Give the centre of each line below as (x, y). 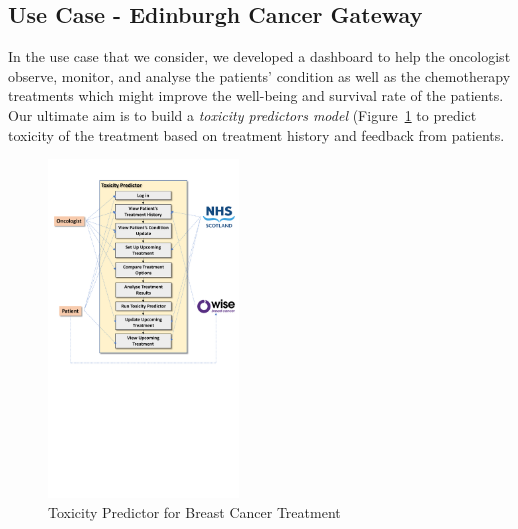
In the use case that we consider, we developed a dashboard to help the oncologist (259, 56)
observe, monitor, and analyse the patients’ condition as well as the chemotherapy (259, 75)
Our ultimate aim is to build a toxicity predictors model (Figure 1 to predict (242, 114)
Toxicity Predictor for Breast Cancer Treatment (194, 511)
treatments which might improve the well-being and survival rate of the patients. (256, 95)
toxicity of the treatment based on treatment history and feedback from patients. (256, 134)
